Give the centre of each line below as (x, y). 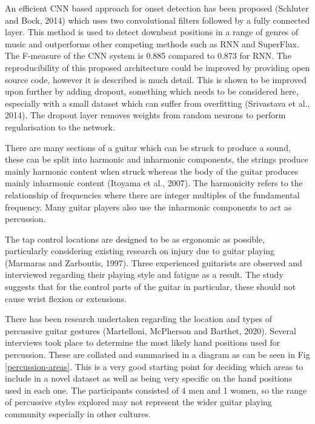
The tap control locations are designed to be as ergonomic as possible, (135, 239)
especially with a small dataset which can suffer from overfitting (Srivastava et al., (157, 103)
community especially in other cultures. (78, 414)
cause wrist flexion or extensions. (66, 298)
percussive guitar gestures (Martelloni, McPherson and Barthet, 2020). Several (151, 330)
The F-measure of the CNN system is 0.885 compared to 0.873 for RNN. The (148, 56)
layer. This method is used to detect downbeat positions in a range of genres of (152, 32)
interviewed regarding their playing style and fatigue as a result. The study (144, 274)
